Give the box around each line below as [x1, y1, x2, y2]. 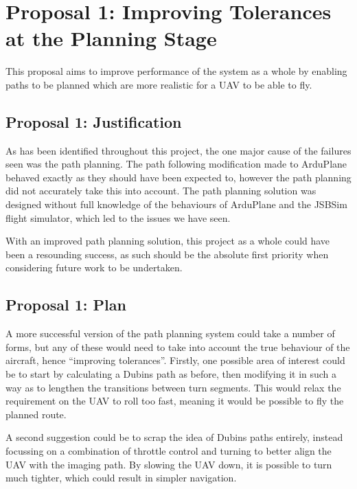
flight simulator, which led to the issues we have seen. [5, 210, 231, 225]
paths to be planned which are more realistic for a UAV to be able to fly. [5, 77, 312, 91]
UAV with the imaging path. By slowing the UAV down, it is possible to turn [5, 457, 332, 471]
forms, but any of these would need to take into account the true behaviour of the [5, 339, 350, 354]
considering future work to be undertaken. [5, 260, 183, 275]
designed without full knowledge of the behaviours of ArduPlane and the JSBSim [5, 197, 347, 212]
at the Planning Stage [5, 24, 217, 52]
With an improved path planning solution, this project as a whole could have [5, 234, 330, 248]
